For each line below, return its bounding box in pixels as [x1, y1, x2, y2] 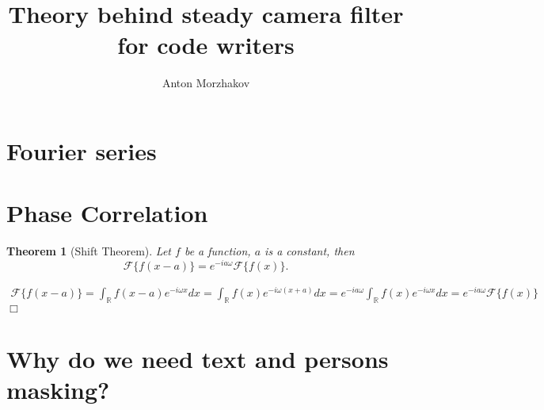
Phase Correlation [6, 197, 208, 229]
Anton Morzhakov [162, 75, 250, 91]
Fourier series [6, 134, 157, 167]
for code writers [117, 29, 295, 61]
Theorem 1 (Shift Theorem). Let [6, 243, 172, 259]
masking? [6, 374, 110, 406]
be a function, [184, 243, 251, 259]
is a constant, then [264, 243, 355, 259]
